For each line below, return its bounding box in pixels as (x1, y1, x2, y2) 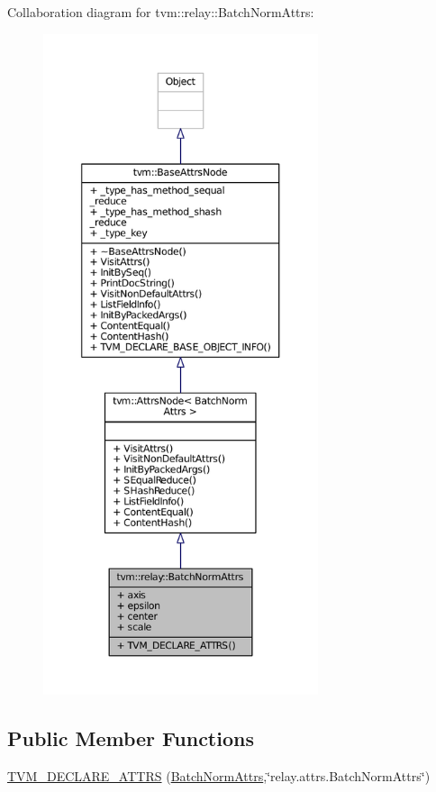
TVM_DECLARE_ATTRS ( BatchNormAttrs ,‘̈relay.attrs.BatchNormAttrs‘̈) (7, 766, 431, 785)
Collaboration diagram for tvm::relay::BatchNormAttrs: (7, 3, 314, 21)
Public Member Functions (7, 724, 254, 751)
